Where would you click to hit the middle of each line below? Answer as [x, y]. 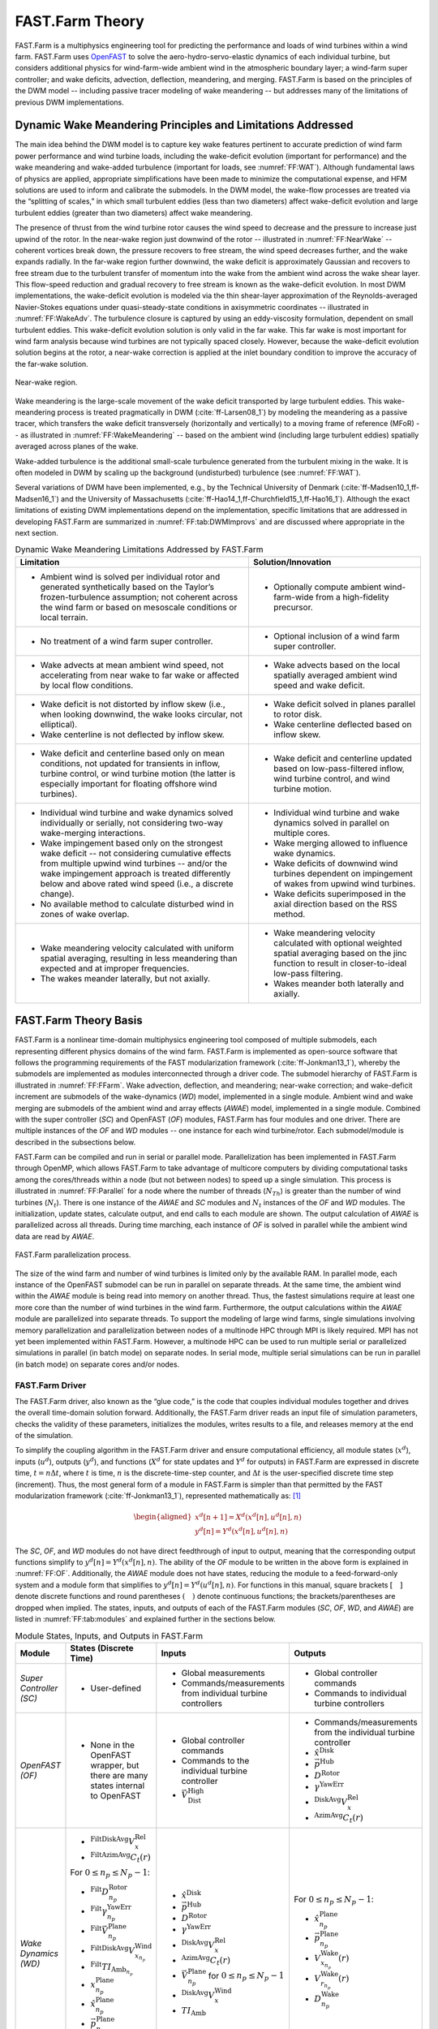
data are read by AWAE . [55, 1236]
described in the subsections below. [75, 1142]
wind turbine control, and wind [332, 778]
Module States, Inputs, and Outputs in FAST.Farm [109, 1635]
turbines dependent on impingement [343, 873]
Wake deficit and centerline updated [343, 758]
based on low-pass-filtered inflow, [339, 769]
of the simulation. [44, 1436]
